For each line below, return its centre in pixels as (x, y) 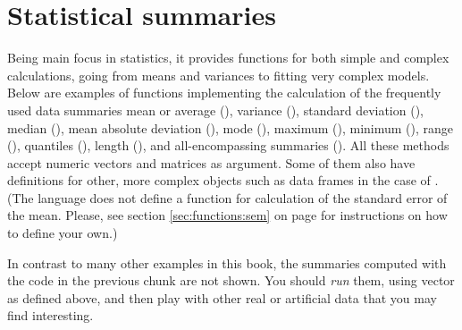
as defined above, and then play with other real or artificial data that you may (222, 297)
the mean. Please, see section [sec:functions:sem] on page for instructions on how (227, 215)
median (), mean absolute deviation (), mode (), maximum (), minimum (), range (231, 127)
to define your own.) (63, 233)
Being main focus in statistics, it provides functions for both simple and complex (228, 58)
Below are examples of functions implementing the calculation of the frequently (224, 93)
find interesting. (50, 315)
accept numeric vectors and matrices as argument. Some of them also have (211, 162)
